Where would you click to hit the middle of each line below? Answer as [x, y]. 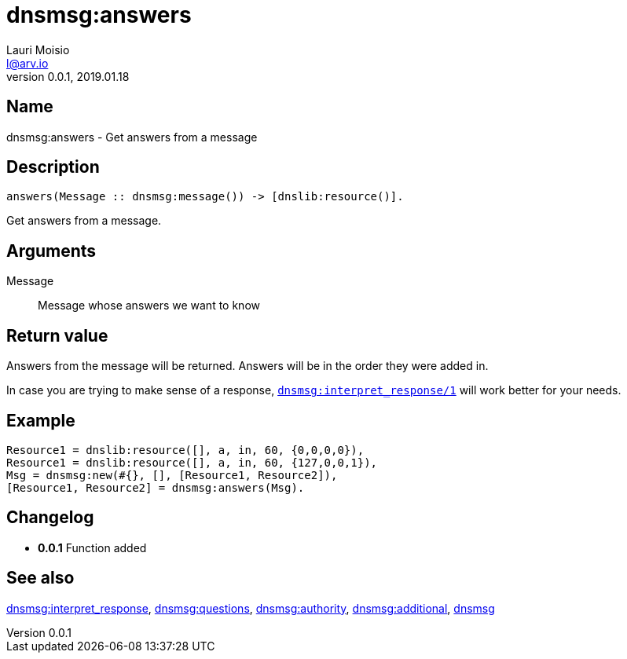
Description [53, 167]
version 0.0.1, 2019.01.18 [68, 76]
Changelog [50, 518]
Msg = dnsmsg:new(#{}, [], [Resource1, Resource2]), [172, 475]
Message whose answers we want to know [149, 306]
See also [40, 578]
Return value [57, 335]
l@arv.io [27, 63]
